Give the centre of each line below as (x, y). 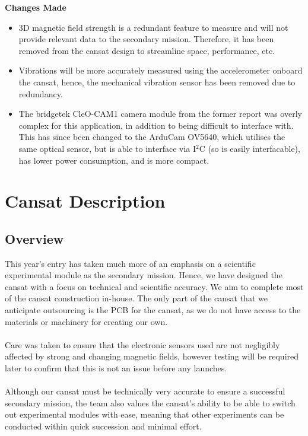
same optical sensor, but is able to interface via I (107, 148)
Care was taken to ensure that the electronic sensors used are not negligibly (142, 344)
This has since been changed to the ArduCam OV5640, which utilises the (152, 137)
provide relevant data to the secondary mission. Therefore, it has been (146, 39)
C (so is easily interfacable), (250, 148)
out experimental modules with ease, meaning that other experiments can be (145, 414)
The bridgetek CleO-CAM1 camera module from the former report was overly (160, 114)
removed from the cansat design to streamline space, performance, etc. (147, 50)
